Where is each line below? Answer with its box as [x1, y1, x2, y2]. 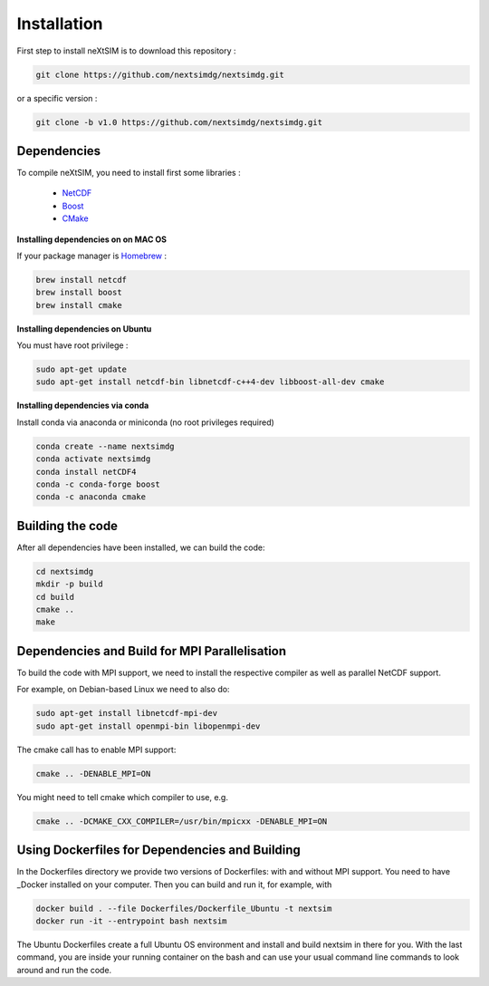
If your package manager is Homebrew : [16, 250, 168, 261]
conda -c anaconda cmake [35, 492, 147, 502]
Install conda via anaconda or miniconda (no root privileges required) [16, 417, 275, 428]
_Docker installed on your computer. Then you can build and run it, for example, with [16, 879, 332, 890]
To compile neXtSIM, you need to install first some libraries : [16, 168, 241, 178]
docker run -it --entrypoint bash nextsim [35, 915, 227, 926]
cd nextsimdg [35, 566, 94, 576]
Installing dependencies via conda [16, 400, 149, 411]
